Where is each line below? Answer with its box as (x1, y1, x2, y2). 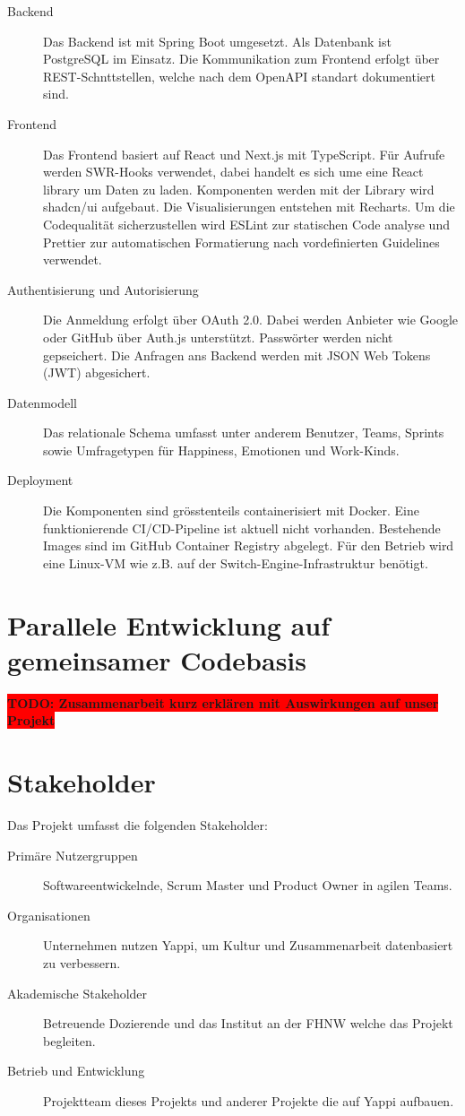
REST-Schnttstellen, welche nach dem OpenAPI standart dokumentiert (43, 66, 435, 85)
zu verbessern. (43, 954, 121, 973)
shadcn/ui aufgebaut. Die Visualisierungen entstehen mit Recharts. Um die (43, 197, 455, 216)
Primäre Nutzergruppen (7, 845, 138, 864)
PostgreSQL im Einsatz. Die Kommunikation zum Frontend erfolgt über (43, 49, 440, 68)
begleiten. (43, 1031, 96, 1050)
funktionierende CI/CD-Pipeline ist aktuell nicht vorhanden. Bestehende (43, 518, 441, 537)
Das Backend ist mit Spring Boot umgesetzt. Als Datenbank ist (43, 31, 392, 50)
